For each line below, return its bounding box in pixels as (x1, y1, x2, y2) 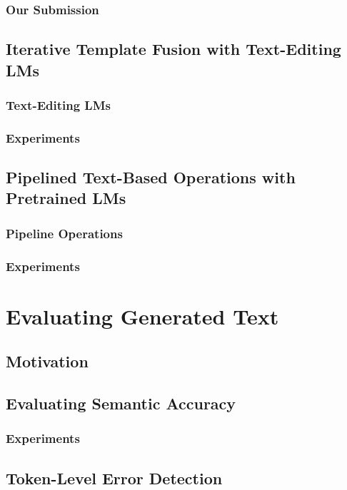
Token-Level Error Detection (6, 466, 223, 489)
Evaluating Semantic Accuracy (6, 392, 236, 414)
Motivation (6, 350, 89, 372)
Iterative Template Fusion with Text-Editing (6, 38, 341, 60)
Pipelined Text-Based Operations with (6, 166, 296, 188)
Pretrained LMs (6, 187, 126, 209)
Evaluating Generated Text (6, 301, 279, 330)
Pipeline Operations (6, 224, 123, 242)
